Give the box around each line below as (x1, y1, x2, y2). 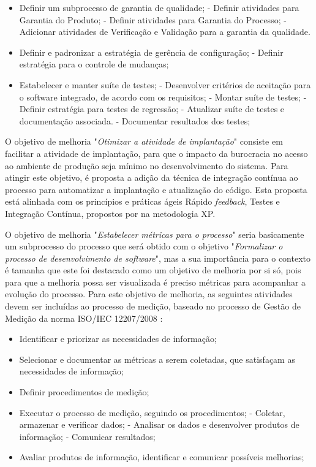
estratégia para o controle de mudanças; (19, 58, 169, 70)
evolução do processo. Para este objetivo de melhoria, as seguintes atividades (5, 287, 293, 300)
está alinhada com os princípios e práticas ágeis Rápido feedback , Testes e (5, 195, 280, 208)
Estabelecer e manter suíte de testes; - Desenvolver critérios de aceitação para (19, 78, 311, 91)
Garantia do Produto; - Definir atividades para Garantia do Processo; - (19, 13, 287, 26)
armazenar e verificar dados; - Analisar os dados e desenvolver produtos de (19, 418, 299, 431)
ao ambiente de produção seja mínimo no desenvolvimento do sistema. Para (5, 159, 288, 172)
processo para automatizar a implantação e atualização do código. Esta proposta (5, 183, 307, 196)
